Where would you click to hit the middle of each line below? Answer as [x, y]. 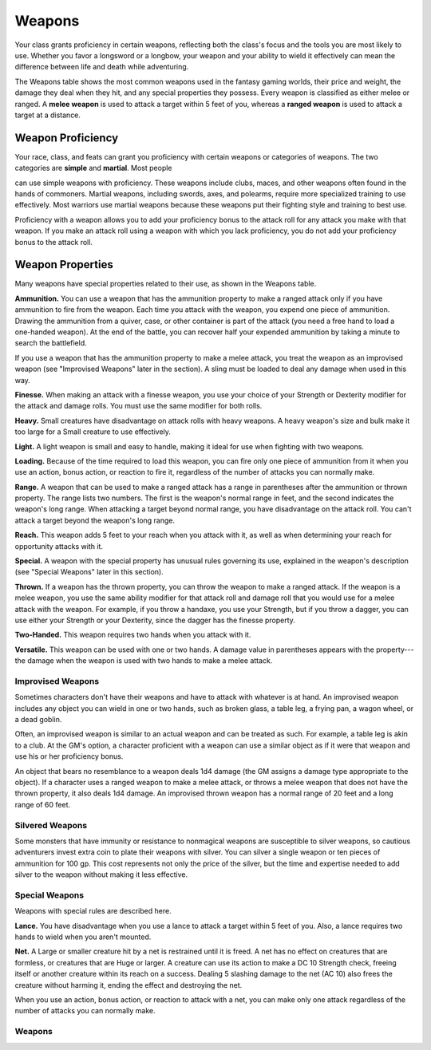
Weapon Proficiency [67, 138]
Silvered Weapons [51, 825]
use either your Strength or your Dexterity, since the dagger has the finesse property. [155, 620]
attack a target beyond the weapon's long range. [95, 520]
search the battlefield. [51, 343]
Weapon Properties [64, 264]
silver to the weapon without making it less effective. [101, 874]
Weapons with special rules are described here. [93, 911]
